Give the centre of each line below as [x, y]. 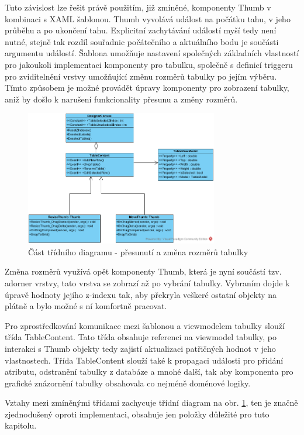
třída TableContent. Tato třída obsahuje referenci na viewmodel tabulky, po [141, 337]
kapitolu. [21, 425]
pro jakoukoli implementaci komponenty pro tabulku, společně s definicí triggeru [149, 64]
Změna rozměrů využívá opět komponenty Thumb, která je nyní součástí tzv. [143, 271]
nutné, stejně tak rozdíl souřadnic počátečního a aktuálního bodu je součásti [142, 41]
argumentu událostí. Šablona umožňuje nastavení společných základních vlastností [152, 53]
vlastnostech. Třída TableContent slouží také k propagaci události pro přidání [144, 360]
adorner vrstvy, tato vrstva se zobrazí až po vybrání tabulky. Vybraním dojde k [147, 282]
